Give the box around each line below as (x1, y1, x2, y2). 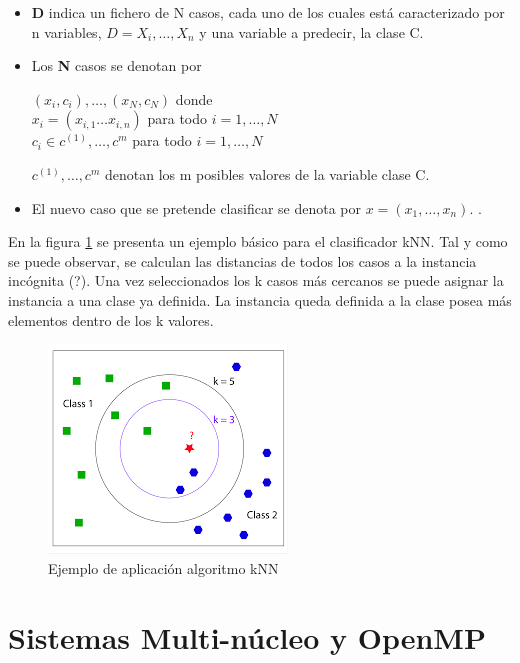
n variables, (31, 21, 102, 42)
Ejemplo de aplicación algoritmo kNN (48, 557, 279, 578)
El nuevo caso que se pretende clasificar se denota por (31, 197, 361, 218)
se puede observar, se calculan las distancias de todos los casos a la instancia (8, 250, 477, 271)
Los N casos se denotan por (31, 55, 202, 76)
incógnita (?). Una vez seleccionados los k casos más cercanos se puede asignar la (8, 270, 504, 291)
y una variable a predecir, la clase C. (199, 21, 424, 42)
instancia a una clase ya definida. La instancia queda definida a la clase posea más (8, 289, 512, 310)
